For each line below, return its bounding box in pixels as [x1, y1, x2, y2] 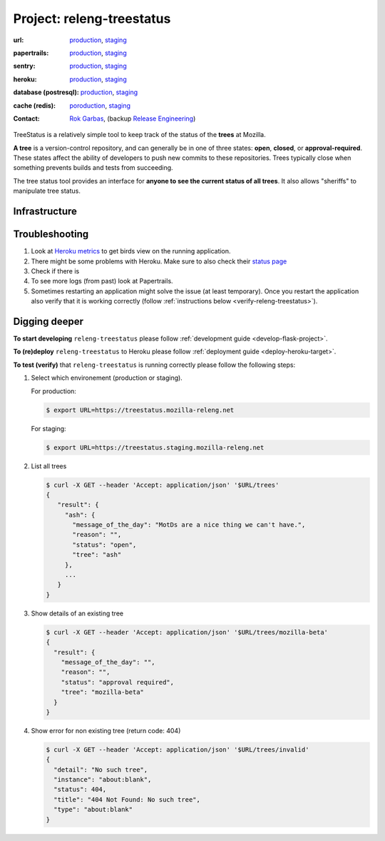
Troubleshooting [13, 228, 89, 241]
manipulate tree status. [13, 186, 81, 196]
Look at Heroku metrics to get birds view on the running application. [31, 247, 231, 256]
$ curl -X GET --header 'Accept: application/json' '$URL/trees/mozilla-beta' [46, 628, 328, 636]
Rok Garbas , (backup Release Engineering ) [69, 114, 196, 123]
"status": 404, [53, 785, 107, 794]
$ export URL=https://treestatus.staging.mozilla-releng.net [46, 443, 265, 451]
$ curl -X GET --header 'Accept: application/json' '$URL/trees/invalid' [46, 745, 309, 753]
